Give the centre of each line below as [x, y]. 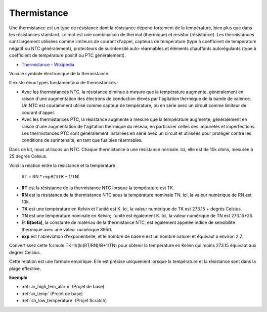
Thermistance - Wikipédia [48, 64]
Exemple [18, 278]
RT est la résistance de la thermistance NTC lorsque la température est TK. [98, 188]
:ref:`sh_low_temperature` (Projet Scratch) [64, 301]
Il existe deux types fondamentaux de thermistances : [64, 83]
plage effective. [25, 268]
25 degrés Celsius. [28, 156]
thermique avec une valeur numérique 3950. [67, 229]
